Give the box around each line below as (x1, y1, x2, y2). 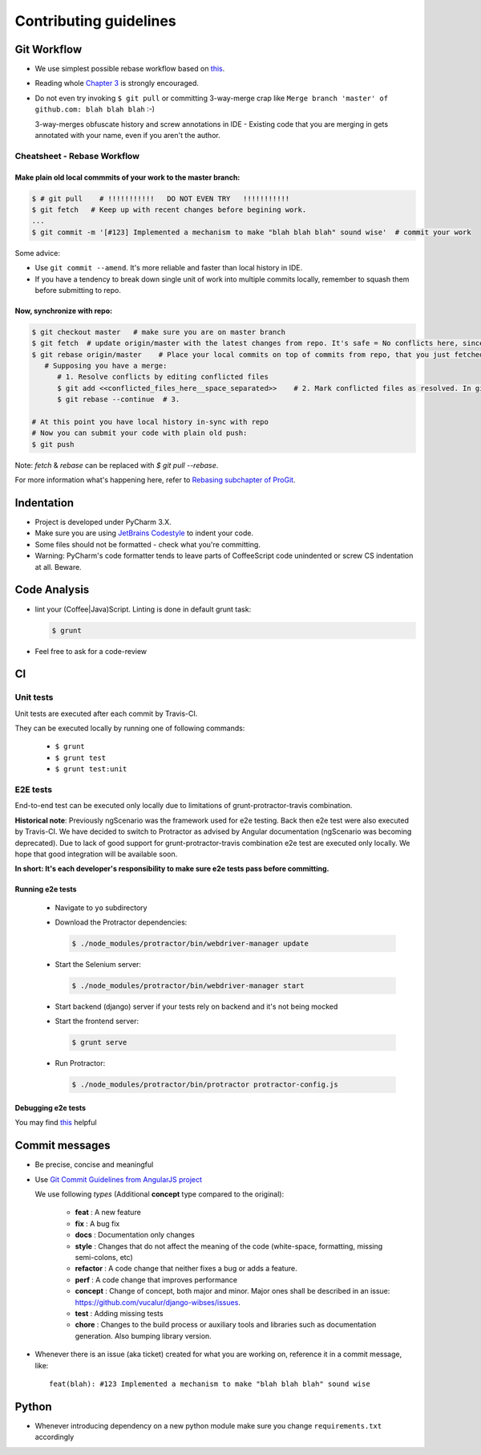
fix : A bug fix (75, 1218, 120, 1228)
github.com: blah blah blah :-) (34, 104, 156, 114)
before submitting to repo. (34, 285, 122, 295)
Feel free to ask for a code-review (34, 646, 148, 656)
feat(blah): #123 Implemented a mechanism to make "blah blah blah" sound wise (49, 1379, 370, 1388)
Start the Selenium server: (55, 960, 142, 969)
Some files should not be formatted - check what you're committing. (34, 539, 261, 549)
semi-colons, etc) (75, 1253, 134, 1262)
